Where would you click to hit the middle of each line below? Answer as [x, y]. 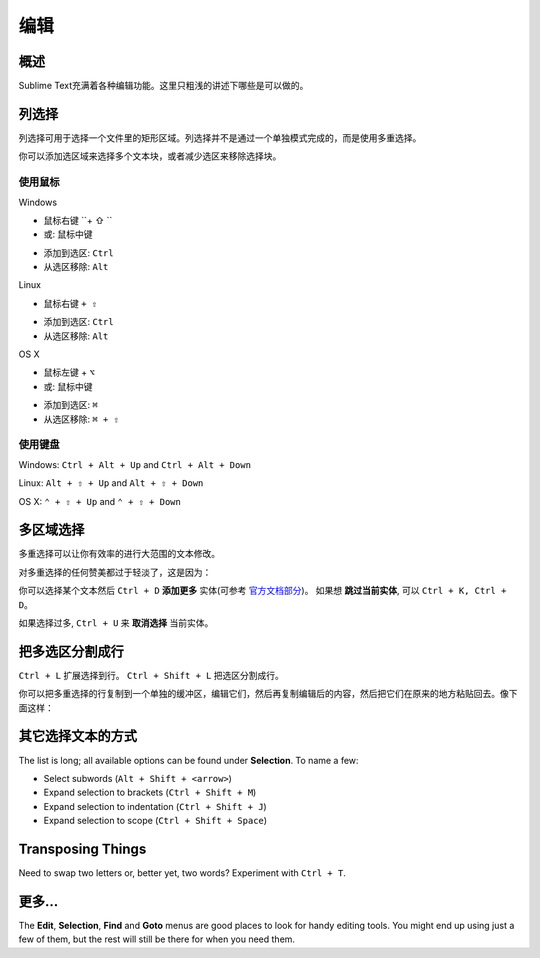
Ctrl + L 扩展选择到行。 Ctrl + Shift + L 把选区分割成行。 [151, 675]
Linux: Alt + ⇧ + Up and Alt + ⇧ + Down [111, 483]
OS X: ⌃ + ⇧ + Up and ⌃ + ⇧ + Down [100, 501]
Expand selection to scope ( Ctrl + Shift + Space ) [155, 821]
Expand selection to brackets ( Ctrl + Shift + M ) [150, 792]
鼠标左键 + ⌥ [69, 372]
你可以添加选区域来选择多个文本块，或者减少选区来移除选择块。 [150, 156]
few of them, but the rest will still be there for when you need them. [156, 939]
